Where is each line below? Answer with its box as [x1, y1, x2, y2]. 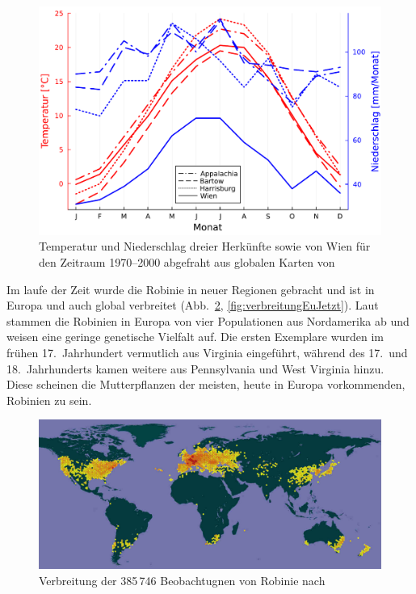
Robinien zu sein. [6, 391, 92, 408]
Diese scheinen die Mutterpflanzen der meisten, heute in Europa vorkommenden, [6, 376, 405, 393]
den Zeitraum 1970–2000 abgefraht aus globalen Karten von [39, 253, 335, 270]
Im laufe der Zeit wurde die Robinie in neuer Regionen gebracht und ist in [6, 280, 375, 297]
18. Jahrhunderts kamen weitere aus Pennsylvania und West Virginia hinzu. [6, 360, 384, 377]
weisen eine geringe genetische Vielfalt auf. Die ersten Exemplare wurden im [6, 328, 384, 345]
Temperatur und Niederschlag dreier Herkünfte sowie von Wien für [39, 238, 371, 255]
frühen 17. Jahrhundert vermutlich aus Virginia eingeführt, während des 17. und [6, 343, 408, 360]
